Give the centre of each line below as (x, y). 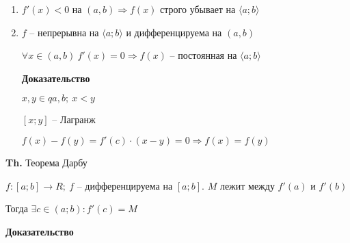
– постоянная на (203, 55)
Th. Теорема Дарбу (46, 162)
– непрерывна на (64, 32)
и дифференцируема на (174, 32)
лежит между (247, 185)
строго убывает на (198, 9)
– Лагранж (74, 119)
